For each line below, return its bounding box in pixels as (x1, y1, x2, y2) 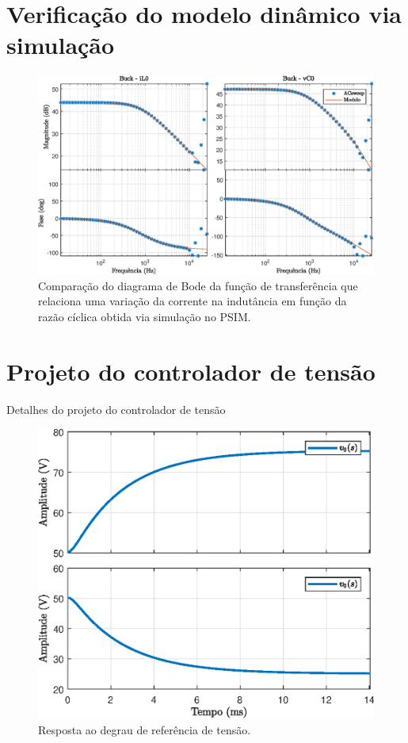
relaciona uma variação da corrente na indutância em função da (38, 293, 347, 309)
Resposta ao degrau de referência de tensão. (38, 721, 251, 737)
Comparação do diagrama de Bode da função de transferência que (38, 277, 358, 293)
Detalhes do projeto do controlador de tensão (6, 400, 226, 417)
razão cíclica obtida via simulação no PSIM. (38, 308, 251, 325)
